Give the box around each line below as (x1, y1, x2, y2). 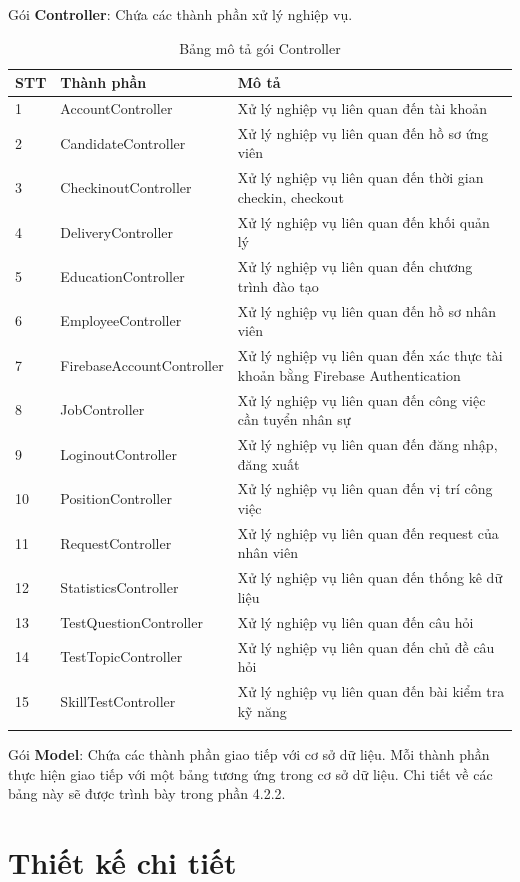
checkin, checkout (237, 186, 344, 207)
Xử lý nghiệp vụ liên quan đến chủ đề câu (237, 636, 495, 657)
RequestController (60, 532, 172, 553)
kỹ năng (237, 700, 287, 721)
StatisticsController (60, 577, 179, 598)
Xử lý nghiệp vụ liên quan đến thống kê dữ (237, 567, 503, 588)
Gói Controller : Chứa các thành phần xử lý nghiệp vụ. (8, 4, 353, 24)
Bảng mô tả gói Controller (179, 37, 341, 58)
